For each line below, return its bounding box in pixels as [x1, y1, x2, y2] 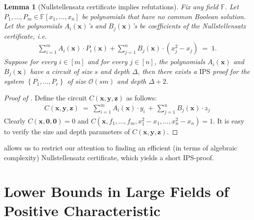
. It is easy [213, 115, 245, 125]
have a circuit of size [30, 66, 92, 76]
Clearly [4, 115, 25, 125]
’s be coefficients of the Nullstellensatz [132, 21, 246, 31]
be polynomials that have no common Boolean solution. [82, 11, 246, 21]
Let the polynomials [4, 21, 62, 31]
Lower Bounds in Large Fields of [4, 181, 229, 201]
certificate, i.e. [4, 30, 47, 41]
